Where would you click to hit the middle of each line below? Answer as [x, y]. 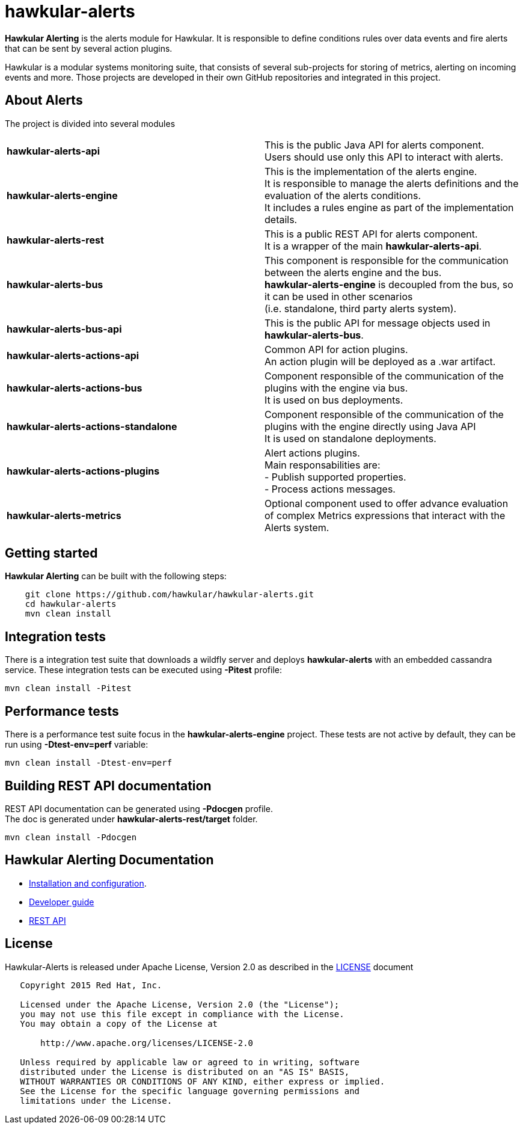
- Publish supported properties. [335, 477]
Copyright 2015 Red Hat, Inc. [91, 985]
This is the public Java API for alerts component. [375, 145]
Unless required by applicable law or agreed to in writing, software [190, 1062]
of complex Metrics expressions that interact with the [385, 515]
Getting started [51, 553]
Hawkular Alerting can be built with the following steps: [116, 576]
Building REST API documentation [108, 786]
